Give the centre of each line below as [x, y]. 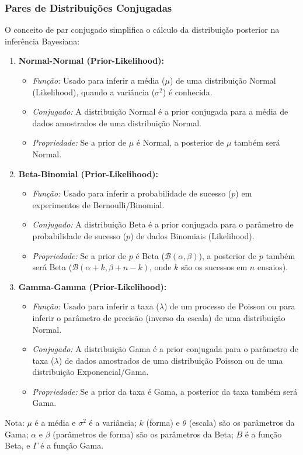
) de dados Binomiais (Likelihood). [192, 235]
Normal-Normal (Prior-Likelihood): [91, 61]
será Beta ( [52, 267]
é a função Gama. [72, 445]
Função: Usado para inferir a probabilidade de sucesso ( [132, 193]
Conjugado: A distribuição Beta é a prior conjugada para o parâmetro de [163, 224]
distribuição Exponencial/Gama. [90, 372]
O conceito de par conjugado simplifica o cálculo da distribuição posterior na [142, 30]
